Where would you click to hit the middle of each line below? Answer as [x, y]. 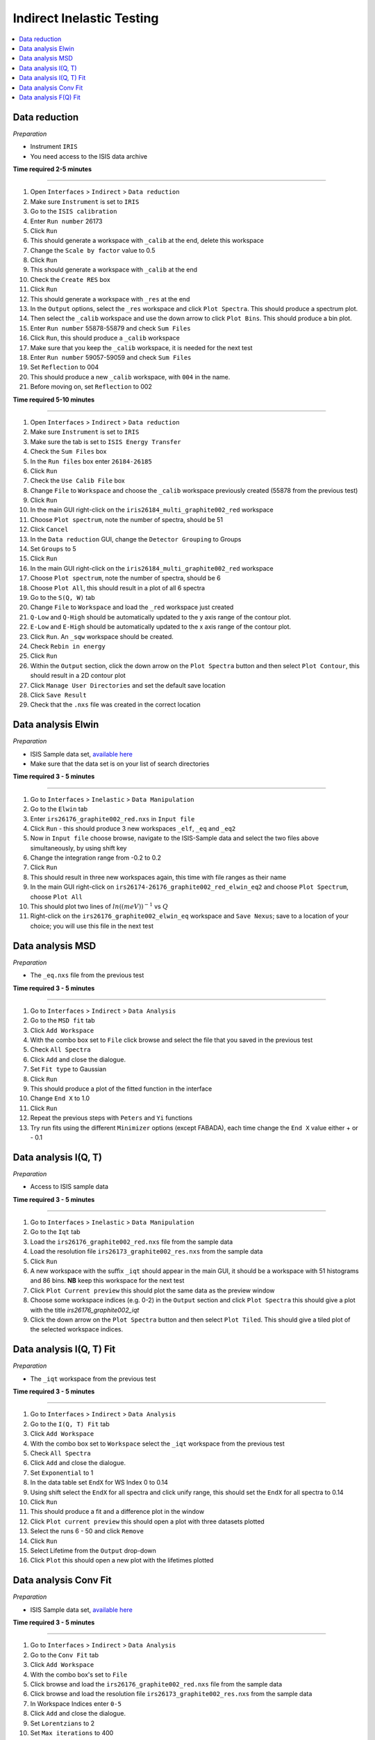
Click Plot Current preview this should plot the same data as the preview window [152, 1290]
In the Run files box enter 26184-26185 [91, 461]
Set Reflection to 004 [65, 367]
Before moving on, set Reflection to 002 [91, 387]
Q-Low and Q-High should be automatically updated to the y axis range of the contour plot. [161, 617]
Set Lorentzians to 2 [62, 1723]
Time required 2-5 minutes [52, 169]
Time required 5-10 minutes [54, 400]
